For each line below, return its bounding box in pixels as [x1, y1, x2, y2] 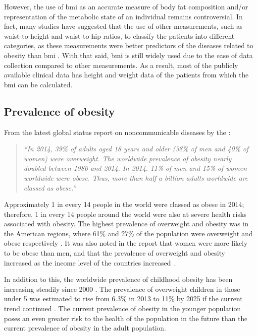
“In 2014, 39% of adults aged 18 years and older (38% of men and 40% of [23, 143, 249, 154]
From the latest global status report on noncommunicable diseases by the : [4, 127, 231, 137]
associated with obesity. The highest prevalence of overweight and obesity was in [4, 218, 249, 229]
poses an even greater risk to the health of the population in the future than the [4, 313, 248, 323]
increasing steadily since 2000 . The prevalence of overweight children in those [4, 283, 240, 294]
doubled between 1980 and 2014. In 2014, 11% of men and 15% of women [23, 163, 247, 173]
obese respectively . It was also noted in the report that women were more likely [4, 238, 248, 248]
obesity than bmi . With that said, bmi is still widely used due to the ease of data [4, 50, 253, 60]
